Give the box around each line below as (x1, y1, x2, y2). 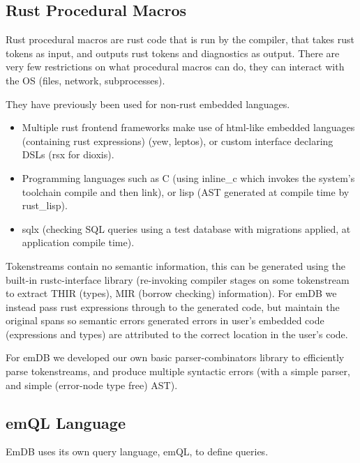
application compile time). (22, 235, 135, 250)
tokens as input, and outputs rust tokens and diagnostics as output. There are (6, 45, 340, 60)
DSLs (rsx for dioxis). (22, 147, 114, 162)
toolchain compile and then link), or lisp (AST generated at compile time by (22, 184, 350, 199)
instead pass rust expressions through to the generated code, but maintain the (6, 299, 340, 314)
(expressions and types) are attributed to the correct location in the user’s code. (6, 326, 348, 341)
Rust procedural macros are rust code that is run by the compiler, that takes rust (6, 32, 354, 47)
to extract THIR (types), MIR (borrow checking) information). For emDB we (6, 286, 337, 301)
